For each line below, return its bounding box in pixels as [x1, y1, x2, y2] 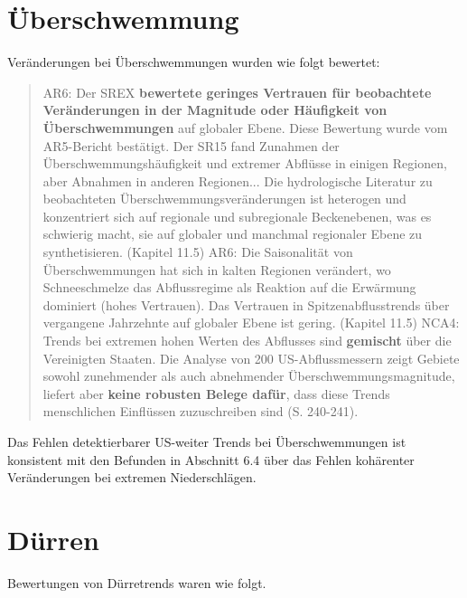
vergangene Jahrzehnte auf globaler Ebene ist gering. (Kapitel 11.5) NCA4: [42, 313, 460, 332]
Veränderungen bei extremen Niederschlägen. [7, 468, 257, 487]
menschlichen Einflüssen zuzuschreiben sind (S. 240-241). [42, 402, 359, 421]
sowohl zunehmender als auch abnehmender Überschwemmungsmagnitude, [42, 366, 455, 385]
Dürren [7, 520, 99, 557]
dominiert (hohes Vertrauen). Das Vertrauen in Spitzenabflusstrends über [42, 295, 450, 314]
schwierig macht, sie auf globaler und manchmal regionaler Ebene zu [42, 224, 423, 243]
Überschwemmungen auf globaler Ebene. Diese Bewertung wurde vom [42, 118, 448, 137]
